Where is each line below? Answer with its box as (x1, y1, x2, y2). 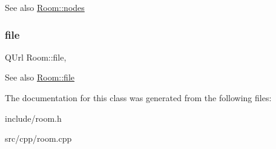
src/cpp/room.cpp (5, 132, 72, 145)
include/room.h (5, 111, 62, 124)
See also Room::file (5, 71, 75, 84)
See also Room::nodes (5, 1, 85, 13)
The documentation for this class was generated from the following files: (5, 91, 272, 104)
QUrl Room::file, (5, 50, 67, 63)
